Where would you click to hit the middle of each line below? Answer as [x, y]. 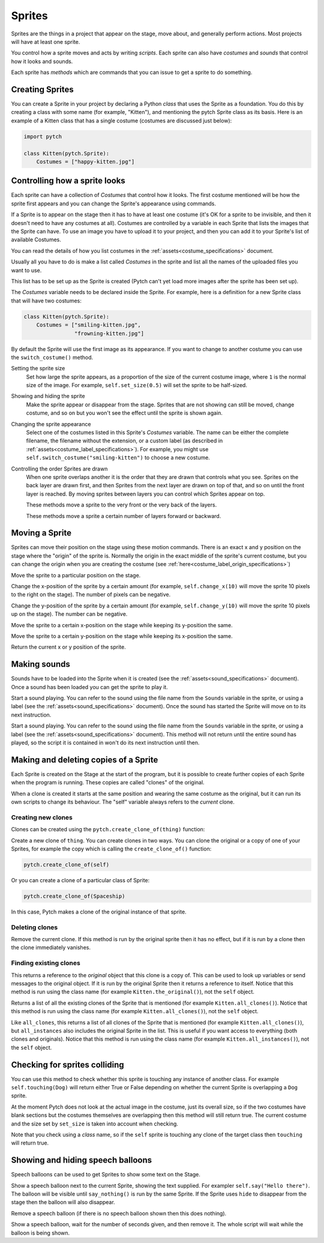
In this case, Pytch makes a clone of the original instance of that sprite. [99, 912]
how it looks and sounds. [42, 61]
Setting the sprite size [38, 369]
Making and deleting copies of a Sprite [85, 760]
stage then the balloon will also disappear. [63, 1202]
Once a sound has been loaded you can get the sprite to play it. [89, 687]
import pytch [43, 136]
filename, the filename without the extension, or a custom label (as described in [124, 441]
